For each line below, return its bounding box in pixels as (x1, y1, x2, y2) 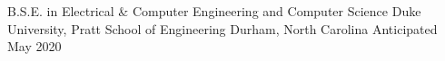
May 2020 (7, 37, 62, 56)
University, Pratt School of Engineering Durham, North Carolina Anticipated (7, 19, 438, 38)
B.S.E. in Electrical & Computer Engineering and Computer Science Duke (7, 2, 421, 20)
